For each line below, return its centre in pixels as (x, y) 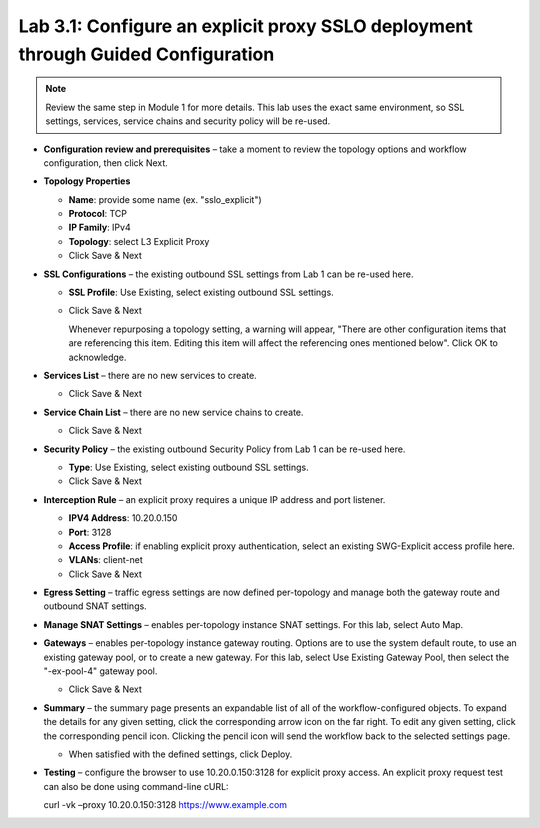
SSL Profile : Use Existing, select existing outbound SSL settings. (201, 292)
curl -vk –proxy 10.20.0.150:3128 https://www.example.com (165, 805)
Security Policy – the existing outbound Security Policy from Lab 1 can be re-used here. (224, 449)
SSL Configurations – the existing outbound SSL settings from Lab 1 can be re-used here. (228, 274)
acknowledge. (97, 357)
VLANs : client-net (106, 560)
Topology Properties (87, 181)
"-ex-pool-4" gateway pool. (100, 671)
